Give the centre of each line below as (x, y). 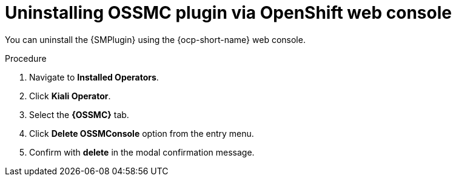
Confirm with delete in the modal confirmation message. (142, 152)
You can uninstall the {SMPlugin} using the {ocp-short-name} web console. (155, 39)
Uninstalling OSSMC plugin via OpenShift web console (228, 13)
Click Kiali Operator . (70, 96)
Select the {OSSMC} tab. (79, 114)
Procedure (26, 58)
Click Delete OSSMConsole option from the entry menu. (142, 133)
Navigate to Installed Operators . (94, 77)
